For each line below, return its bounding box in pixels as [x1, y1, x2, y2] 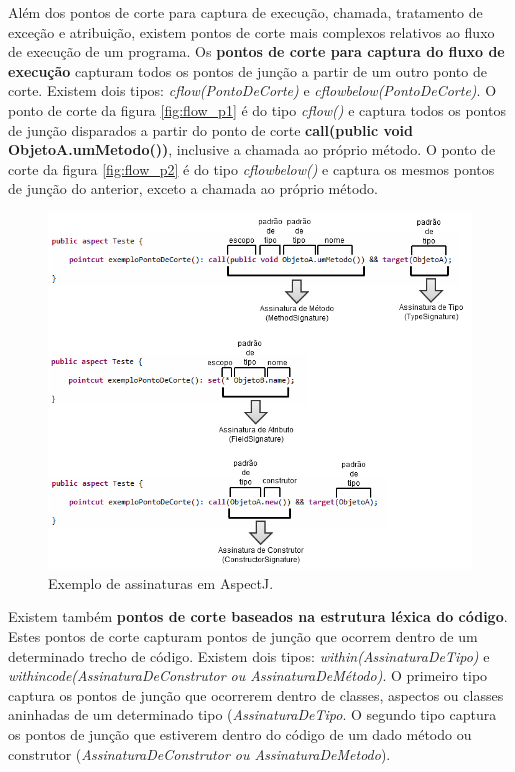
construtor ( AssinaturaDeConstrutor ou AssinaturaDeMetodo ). [8, 743, 391, 764]
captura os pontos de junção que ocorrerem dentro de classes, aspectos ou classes [8, 684, 504, 705]
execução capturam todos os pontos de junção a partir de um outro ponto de [8, 60, 487, 81]
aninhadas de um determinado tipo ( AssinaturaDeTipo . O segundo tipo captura [8, 704, 497, 725]
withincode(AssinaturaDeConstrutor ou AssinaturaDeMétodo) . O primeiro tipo [8, 665, 488, 686]
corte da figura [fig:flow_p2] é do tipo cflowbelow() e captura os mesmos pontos [8, 158, 495, 179]
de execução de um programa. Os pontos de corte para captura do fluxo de [8, 41, 505, 62]
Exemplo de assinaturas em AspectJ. [48, 572, 274, 593]
